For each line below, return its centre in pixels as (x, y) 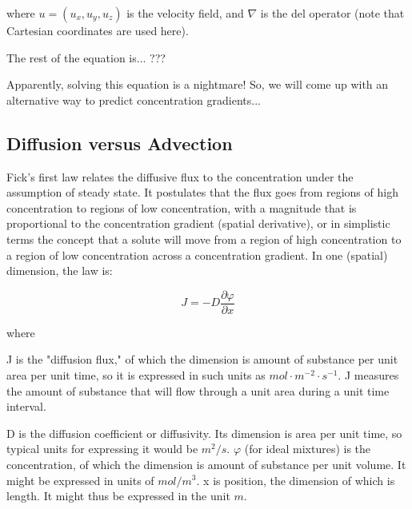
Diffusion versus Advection (120, 143)
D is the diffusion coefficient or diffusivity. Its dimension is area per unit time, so (204, 433)
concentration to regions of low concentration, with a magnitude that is (182, 207)
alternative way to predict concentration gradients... (134, 99)
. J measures (368, 374)
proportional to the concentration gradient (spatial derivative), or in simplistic (198, 223)
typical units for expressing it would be (102, 449)
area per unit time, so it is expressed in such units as (136, 374)
